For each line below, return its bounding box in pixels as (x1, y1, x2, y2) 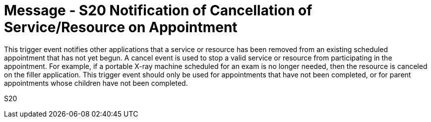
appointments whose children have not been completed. (4, 78, 188, 87)
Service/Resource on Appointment (4, 19, 238, 36)
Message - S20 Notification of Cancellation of (4, 2, 312, 19)
